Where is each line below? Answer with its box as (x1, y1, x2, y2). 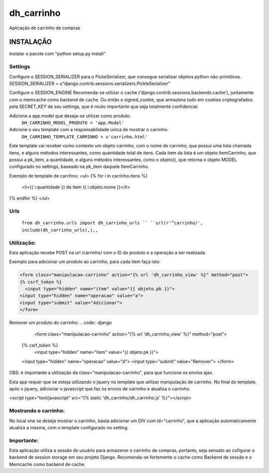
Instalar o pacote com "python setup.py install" (9, 51, 106, 57)
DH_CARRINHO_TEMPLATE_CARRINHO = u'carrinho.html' (21, 134, 148, 139)
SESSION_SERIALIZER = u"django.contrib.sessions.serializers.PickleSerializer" (9, 80, 170, 87)
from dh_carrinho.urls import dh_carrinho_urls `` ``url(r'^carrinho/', (21, 220, 203, 226)
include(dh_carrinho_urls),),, (21, 227, 98, 233)
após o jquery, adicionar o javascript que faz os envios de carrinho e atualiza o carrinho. (9, 385, 191, 391)
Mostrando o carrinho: (9, 407, 65, 414)
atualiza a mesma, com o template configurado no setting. (9, 424, 129, 430)
